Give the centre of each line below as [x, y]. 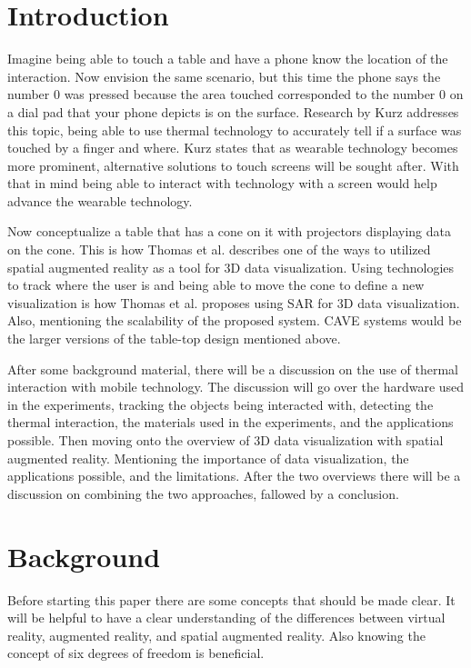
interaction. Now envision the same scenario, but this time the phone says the [224, 76]
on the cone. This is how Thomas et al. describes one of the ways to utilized [219, 249]
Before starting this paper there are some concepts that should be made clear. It [231, 599]
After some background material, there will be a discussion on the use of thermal [233, 369]
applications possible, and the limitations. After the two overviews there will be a [234, 476]
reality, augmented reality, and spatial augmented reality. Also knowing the [216, 635]
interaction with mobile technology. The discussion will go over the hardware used [236, 387]
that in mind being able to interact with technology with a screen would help [222, 183]
